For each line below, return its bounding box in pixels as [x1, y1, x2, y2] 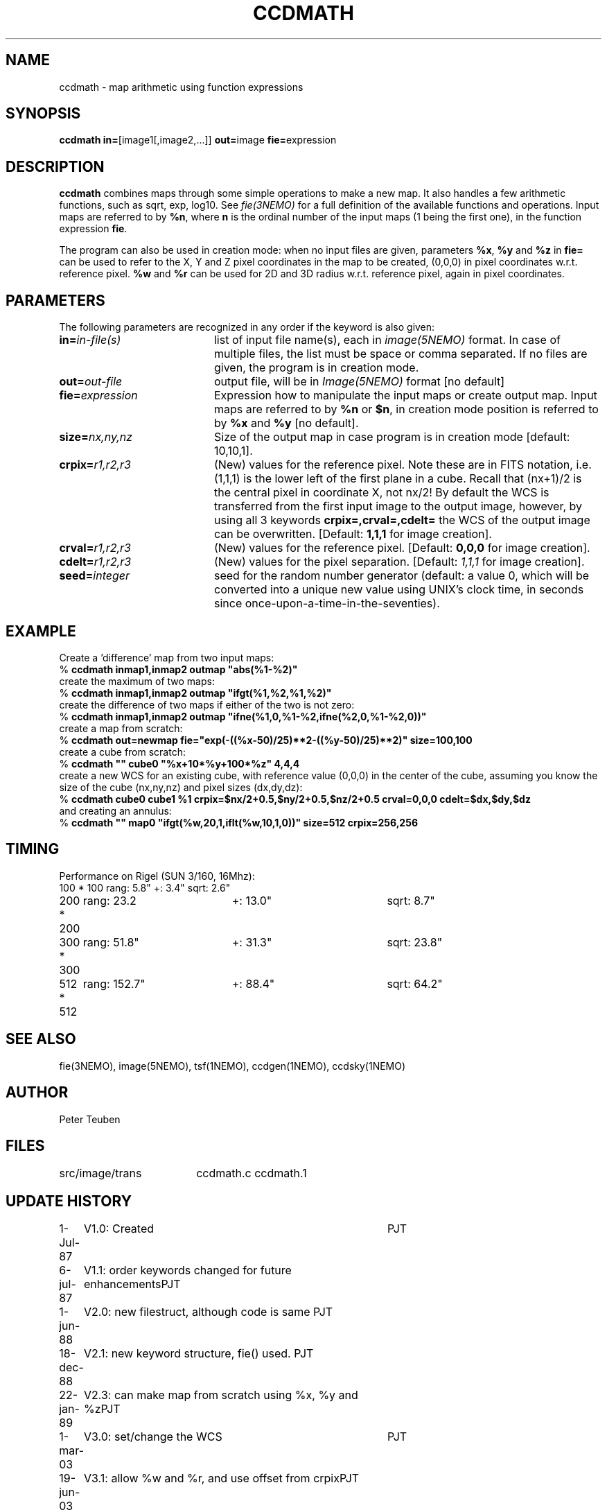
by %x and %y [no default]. [213, 416, 359, 431]
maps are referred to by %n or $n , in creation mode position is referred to [213, 402, 599, 417]
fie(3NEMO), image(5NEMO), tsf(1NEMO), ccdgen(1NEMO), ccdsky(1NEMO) [59, 1059, 406, 1072]
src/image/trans [59, 1166, 142, 1181]
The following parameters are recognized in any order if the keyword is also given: [59, 321, 435, 333]
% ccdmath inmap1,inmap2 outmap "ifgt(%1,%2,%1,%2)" [59, 686, 332, 699]
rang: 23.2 [82, 893, 137, 908]
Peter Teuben [59, 1113, 121, 1125]
